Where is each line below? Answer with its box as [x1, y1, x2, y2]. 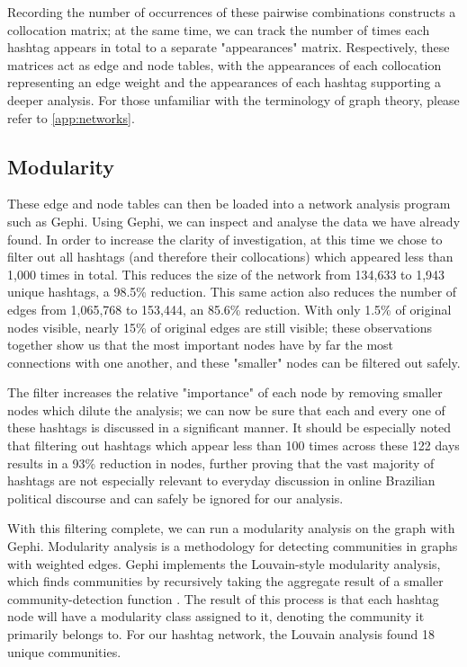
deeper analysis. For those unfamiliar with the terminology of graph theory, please [7, 90, 460, 109]
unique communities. [7, 642, 121, 661]
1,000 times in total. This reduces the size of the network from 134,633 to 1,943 [7, 264, 445, 283]
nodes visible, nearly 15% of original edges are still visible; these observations [7, 317, 433, 336]
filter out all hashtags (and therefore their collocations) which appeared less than [7, 247, 454, 266]
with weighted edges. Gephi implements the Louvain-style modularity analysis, [7, 554, 441, 573]
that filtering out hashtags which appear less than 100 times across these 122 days [7, 436, 460, 455]
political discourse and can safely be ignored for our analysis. [7, 488, 344, 507]
